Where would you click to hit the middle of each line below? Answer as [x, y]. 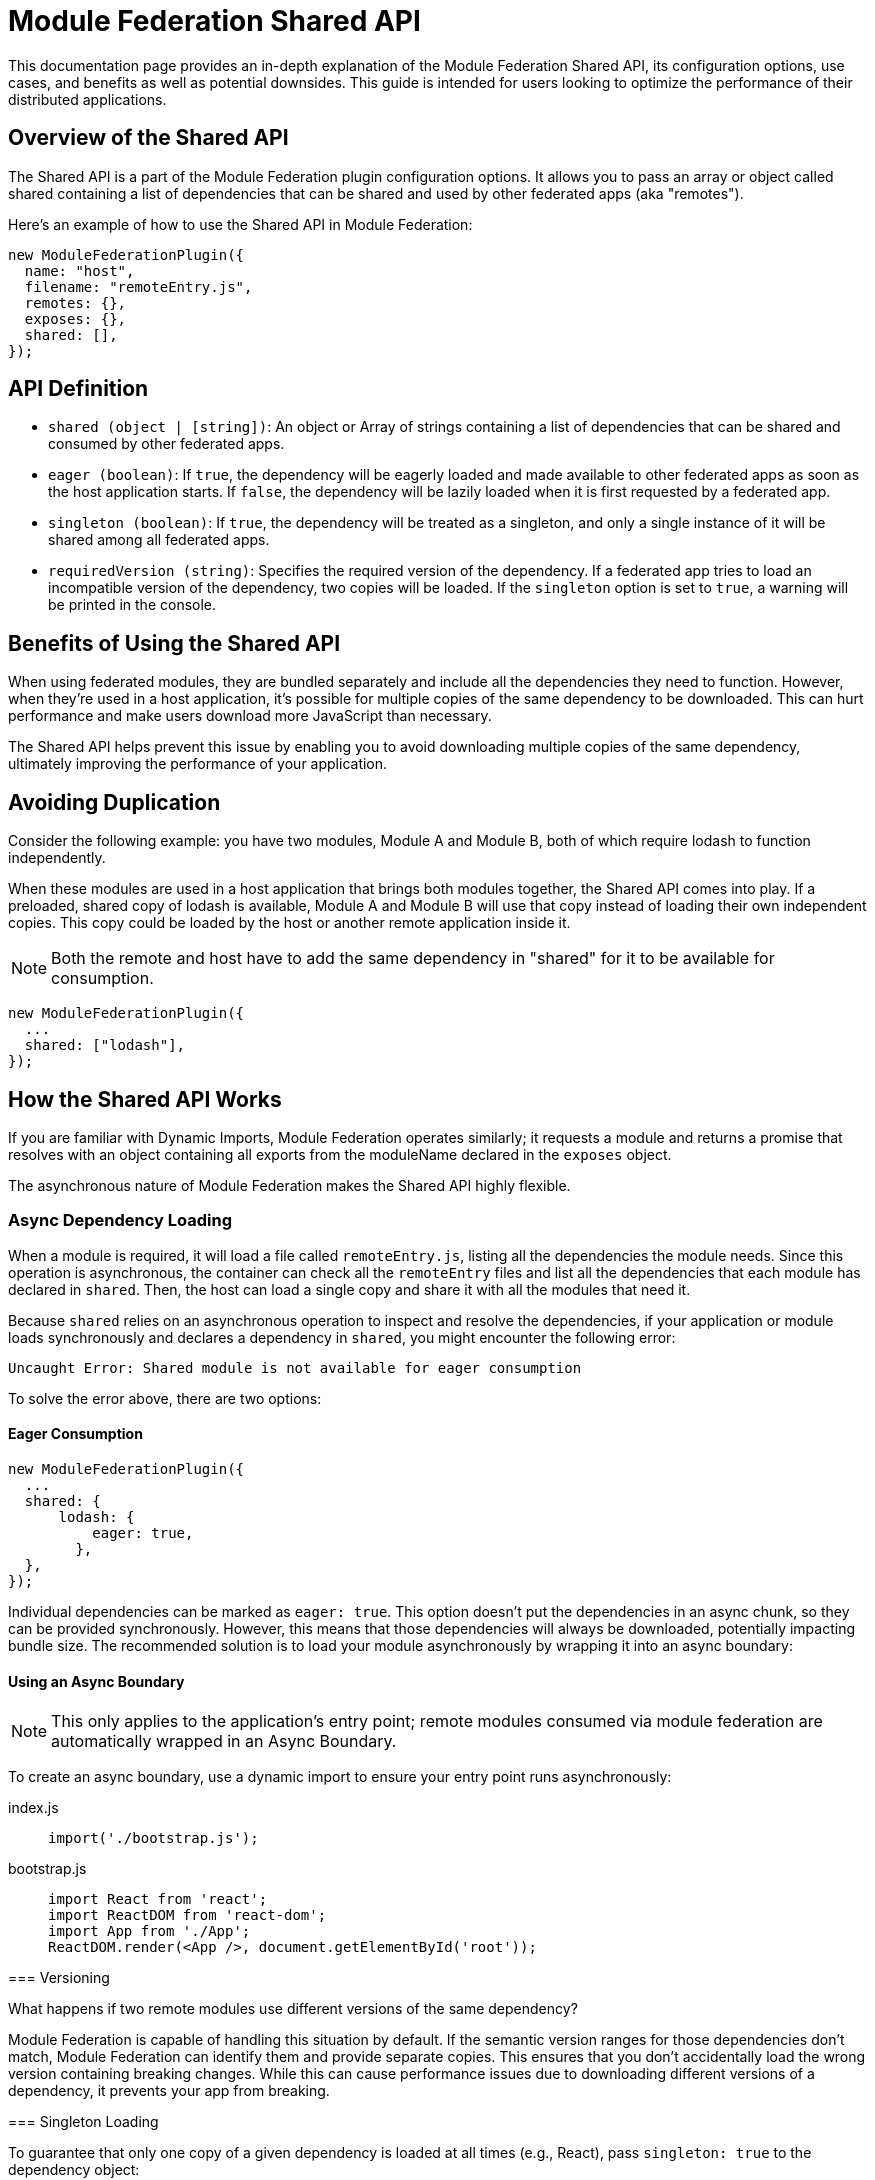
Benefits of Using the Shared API [174, 643]
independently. [57, 858]
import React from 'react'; [158, 1899]
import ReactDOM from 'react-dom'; [187, 1915]
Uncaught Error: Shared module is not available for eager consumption [295, 1367]
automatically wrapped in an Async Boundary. [224, 1741]
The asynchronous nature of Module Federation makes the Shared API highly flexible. [289, 1185]
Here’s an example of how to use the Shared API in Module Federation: [240, 224]
